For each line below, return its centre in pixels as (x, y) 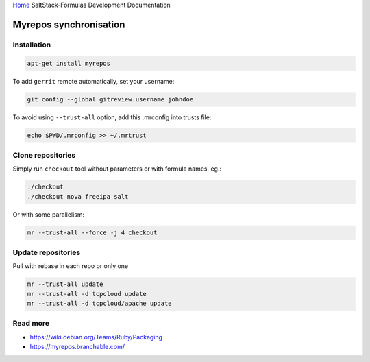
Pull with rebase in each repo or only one (71, 266)
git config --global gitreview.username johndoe (110, 99)
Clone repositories (44, 155)
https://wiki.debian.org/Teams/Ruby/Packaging (96, 337)
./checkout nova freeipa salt (78, 196)
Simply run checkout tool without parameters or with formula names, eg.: (117, 169)
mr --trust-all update (65, 284)
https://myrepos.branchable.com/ (77, 347)
